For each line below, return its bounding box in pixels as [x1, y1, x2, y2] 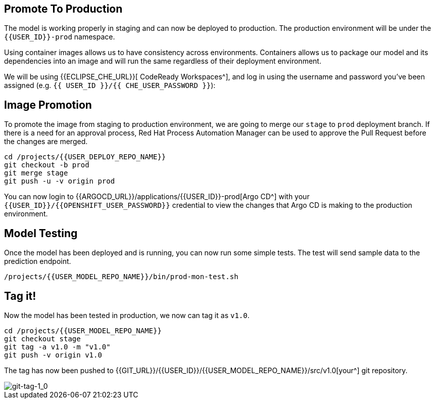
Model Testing [4, 227, 78, 240]
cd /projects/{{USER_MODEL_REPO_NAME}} [4, 326, 162, 335]
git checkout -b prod [4, 161, 89, 169]
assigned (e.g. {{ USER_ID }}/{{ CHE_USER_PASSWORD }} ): [4, 81, 216, 90]
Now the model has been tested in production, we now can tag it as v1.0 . [4, 310, 250, 320]
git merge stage [4, 169, 68, 177]
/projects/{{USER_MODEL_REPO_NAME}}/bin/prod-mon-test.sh [4, 273, 238, 281]
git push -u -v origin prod [4, 177, 115, 186]
